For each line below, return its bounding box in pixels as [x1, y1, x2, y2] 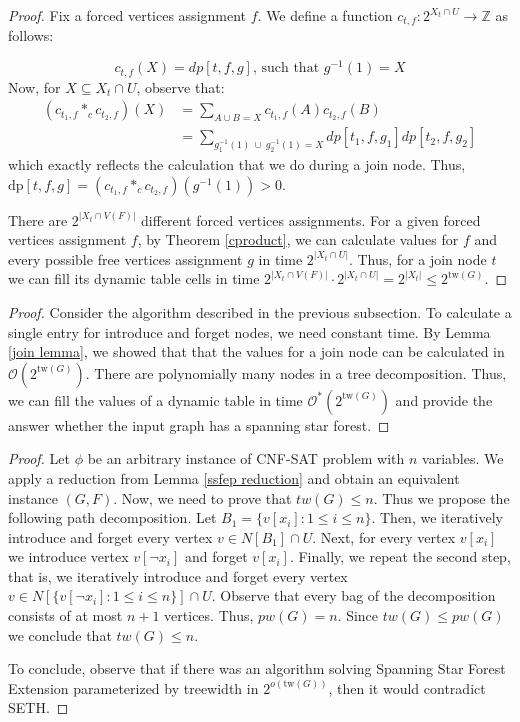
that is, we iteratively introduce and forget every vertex [8, 565, 348, 586]
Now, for [8, 76, 61, 97]
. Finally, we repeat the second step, [289, 546, 511, 567]
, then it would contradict [328, 677, 486, 698]
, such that [252, 61, 320, 76]
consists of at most [8, 605, 123, 626]
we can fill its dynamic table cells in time [8, 268, 260, 289]
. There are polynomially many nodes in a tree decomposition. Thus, [85, 362, 507, 383]
